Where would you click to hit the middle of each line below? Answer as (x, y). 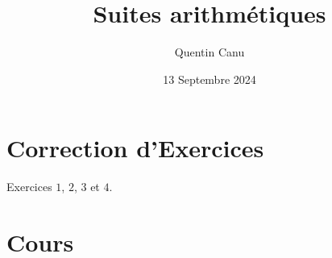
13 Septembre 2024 (210, 79)
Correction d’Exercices (135, 148)
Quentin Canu (210, 52)
